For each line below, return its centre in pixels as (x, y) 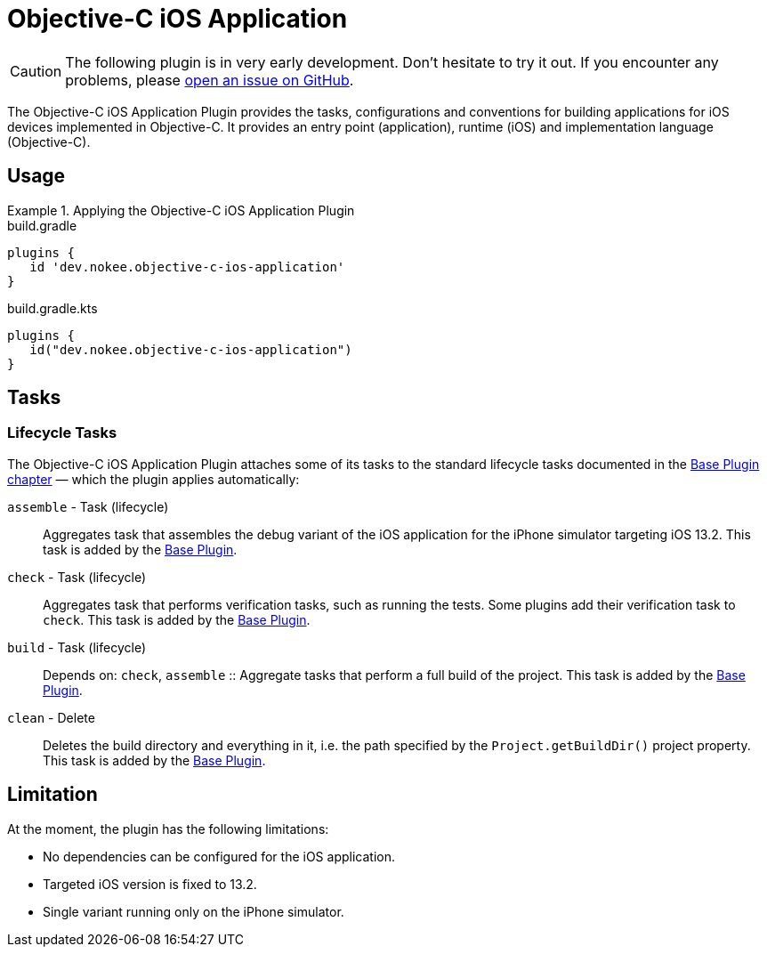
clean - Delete (51, 717)
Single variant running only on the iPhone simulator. (194, 911)
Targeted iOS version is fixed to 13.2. (150, 884)
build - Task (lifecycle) (77, 647)
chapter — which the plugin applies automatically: (153, 479)
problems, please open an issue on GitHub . (210, 80)
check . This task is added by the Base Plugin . (177, 619)
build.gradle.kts (52, 308)
